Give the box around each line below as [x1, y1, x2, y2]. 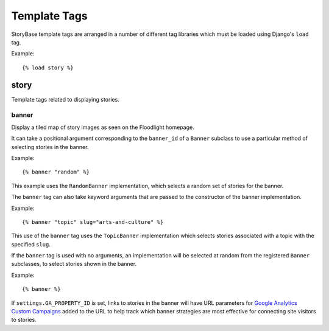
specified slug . [11, 240, 51, 248]
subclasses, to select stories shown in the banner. [11, 260, 137, 268]
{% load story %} [22, 64, 74, 71]
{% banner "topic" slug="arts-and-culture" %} [22, 218, 164, 225]
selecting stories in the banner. [11, 143, 89, 150]
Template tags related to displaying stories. [11, 96, 120, 103]
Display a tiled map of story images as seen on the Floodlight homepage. [11, 124, 194, 131]
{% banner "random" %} [22, 169, 90, 176]
